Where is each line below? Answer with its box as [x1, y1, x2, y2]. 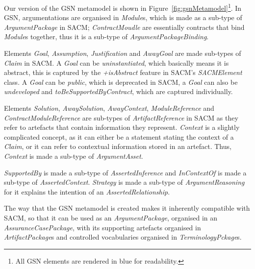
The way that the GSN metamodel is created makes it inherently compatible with [4, 203, 250, 213]
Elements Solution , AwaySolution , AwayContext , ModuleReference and [4, 103, 214, 113]
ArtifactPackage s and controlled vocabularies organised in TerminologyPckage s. [4, 232, 242, 242]
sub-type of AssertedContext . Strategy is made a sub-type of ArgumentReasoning [4, 177, 245, 187]
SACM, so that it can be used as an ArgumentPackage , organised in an [4, 212, 218, 222]
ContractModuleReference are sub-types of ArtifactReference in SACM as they [4, 112, 238, 122]
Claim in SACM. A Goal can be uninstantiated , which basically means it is [4, 57, 229, 68]
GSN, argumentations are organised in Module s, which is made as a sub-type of [4, 12, 242, 23]
